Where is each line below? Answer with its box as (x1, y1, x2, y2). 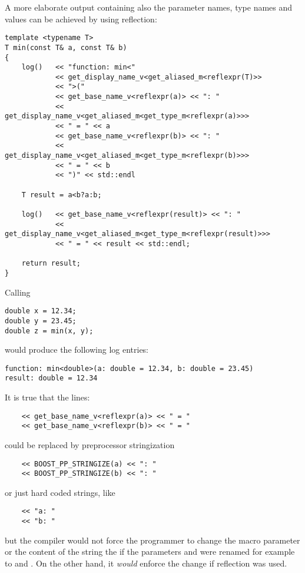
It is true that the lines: (5, 391, 90, 403)
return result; (21, 259, 81, 268)
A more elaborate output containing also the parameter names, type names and (5, 1, 293, 13)
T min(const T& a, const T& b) (5, 43, 127, 52)
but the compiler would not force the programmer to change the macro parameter (5, 534, 300, 546)
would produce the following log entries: (5, 343, 149, 356)
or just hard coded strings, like (5, 486, 115, 498)
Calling (5, 286, 31, 298)
